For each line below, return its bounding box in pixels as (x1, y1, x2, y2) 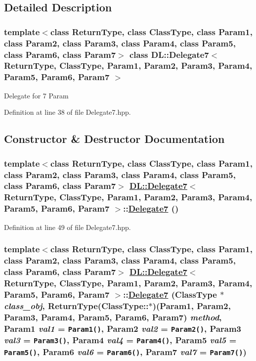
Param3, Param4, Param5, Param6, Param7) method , (4, 311, 222, 323)
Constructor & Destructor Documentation (4, 131, 225, 146)
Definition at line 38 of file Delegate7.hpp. (4, 107, 131, 117)
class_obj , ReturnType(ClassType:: (4, 299, 149, 312)
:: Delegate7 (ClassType (123, 288, 217, 300)
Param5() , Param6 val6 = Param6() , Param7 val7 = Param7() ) (4, 345, 247, 358)
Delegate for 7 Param (4, 90, 69, 100)
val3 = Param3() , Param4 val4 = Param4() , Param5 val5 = (4, 334, 237, 346)
